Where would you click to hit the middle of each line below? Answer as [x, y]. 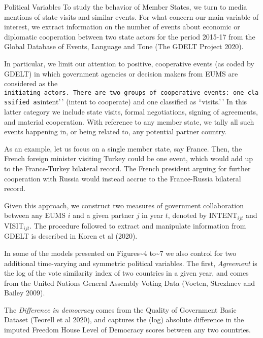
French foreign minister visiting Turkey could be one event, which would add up [129, 158]
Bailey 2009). [25, 293]
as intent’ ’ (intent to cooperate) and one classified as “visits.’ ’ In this [140, 102]
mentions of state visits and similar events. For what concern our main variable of [131, 16]
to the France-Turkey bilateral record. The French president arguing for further [127, 168]
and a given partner [103, 215]
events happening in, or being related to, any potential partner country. [116, 132]
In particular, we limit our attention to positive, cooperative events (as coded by [129, 63]
